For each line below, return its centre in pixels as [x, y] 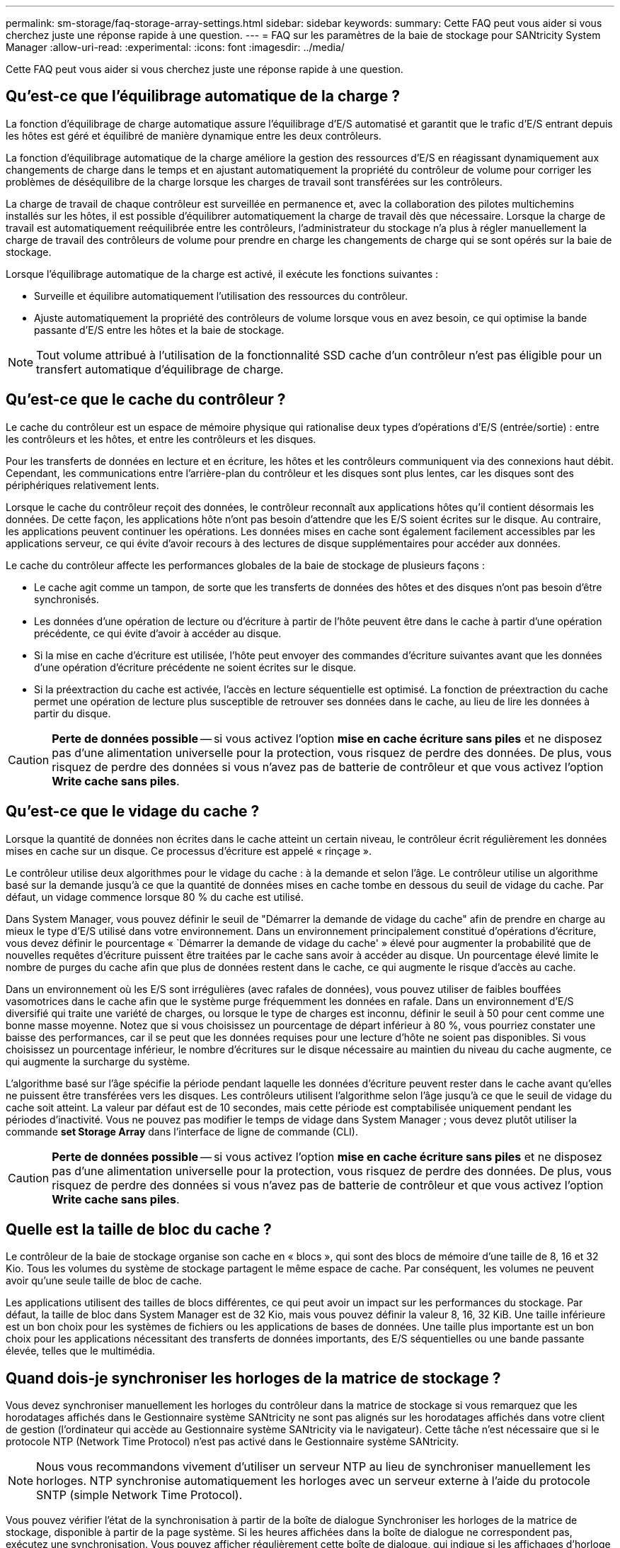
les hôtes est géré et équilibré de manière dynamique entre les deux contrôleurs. [194, 135]
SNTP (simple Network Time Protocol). [139, 1495]
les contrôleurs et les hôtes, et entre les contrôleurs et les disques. [161, 439]
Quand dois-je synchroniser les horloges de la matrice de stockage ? [253, 1378]
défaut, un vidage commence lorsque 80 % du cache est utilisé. [155, 897]
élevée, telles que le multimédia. [81, 1351]
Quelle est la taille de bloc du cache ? [139, 1229]
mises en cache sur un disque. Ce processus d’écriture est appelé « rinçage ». [189, 851]
